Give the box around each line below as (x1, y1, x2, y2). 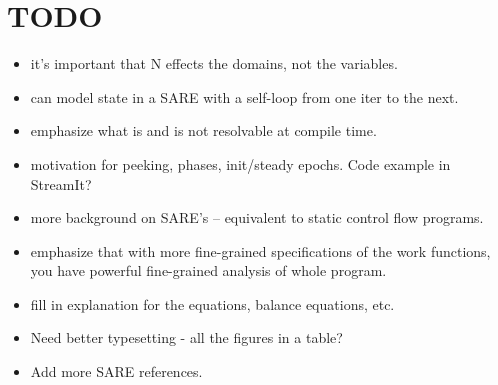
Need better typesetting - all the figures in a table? (30, 327, 343, 348)
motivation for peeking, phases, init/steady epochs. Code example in (30, 153, 451, 174)
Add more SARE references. (30, 361, 203, 382)
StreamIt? (30, 173, 92, 194)
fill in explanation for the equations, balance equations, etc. (30, 293, 395, 314)
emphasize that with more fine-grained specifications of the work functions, (30, 240, 491, 261)
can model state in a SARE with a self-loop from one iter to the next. (30, 86, 459, 107)
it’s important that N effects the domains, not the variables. (30, 53, 398, 74)
